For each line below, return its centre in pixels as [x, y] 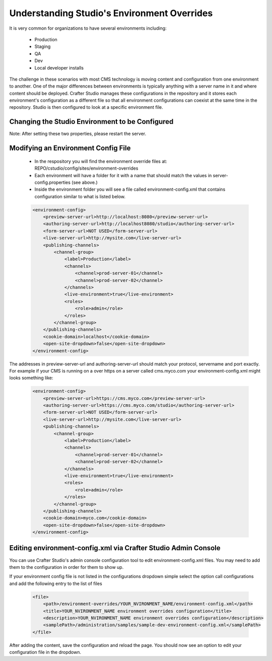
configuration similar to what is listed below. [80, 196]
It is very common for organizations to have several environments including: [88, 28]
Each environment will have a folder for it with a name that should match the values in [123, 175]
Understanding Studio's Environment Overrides [111, 13]
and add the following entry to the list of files [56, 583]
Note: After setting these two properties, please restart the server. [78, 134]
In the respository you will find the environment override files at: [101, 161]
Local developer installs [59, 67]
